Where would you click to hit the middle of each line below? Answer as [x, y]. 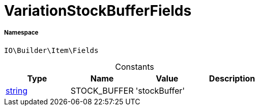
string [17, 90]
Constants [135, 66]
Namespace [21, 33]
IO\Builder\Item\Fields [51, 50]
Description [232, 78]
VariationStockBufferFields [98, 11]
